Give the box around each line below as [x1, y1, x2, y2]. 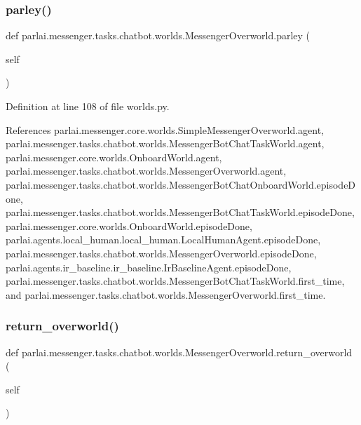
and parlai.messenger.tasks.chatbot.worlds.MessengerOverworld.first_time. [6, 287, 326, 302]
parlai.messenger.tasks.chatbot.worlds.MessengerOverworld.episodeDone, [6, 245, 317, 260]
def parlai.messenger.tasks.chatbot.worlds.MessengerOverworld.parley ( [6, 28, 311, 43]
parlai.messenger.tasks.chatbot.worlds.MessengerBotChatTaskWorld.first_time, [6, 274, 345, 288]
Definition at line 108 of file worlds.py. [6, 99, 170, 113]
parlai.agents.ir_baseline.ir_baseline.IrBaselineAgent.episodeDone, [6, 259, 292, 274]
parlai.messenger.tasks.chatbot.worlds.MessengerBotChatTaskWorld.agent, [6, 136, 325, 151]
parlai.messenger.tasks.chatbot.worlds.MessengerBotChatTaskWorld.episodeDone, [6, 205, 355, 220]
